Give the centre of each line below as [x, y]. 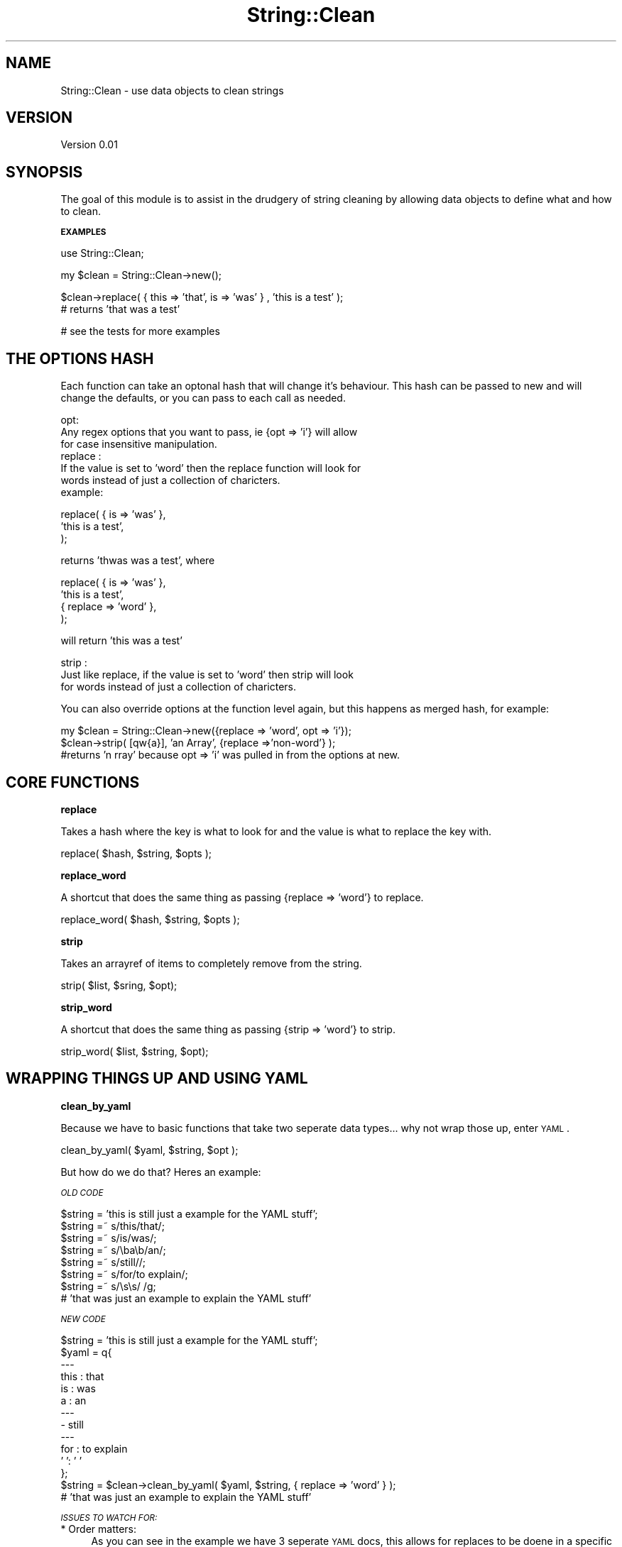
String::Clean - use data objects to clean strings [172, 90]
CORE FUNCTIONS [73, 782]
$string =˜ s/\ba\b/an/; [113, 1250]
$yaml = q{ [86, 1352]
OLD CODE [82, 1193]
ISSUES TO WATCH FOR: [109, 1518]
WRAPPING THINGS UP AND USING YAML [157, 1079]
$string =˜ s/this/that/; [113, 1226]
